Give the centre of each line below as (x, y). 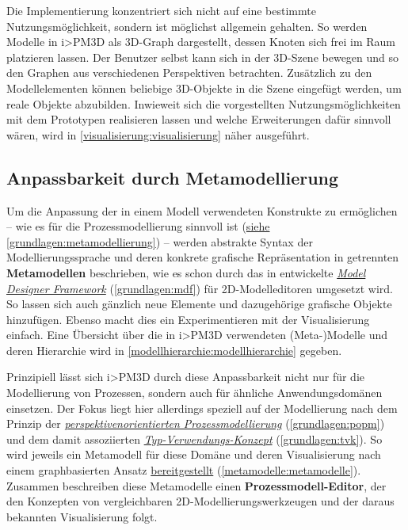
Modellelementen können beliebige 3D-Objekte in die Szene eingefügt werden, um (204, 88)
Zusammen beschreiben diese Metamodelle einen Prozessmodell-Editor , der (196, 485)
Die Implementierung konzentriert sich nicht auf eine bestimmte (161, 10)
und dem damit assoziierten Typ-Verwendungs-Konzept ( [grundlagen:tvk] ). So (194, 438)
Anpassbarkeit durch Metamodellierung (173, 177)
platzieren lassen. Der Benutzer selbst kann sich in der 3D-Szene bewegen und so (203, 57)
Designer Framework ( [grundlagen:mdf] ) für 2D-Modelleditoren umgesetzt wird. (200, 288)
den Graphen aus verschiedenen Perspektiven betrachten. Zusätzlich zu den (189, 72)
